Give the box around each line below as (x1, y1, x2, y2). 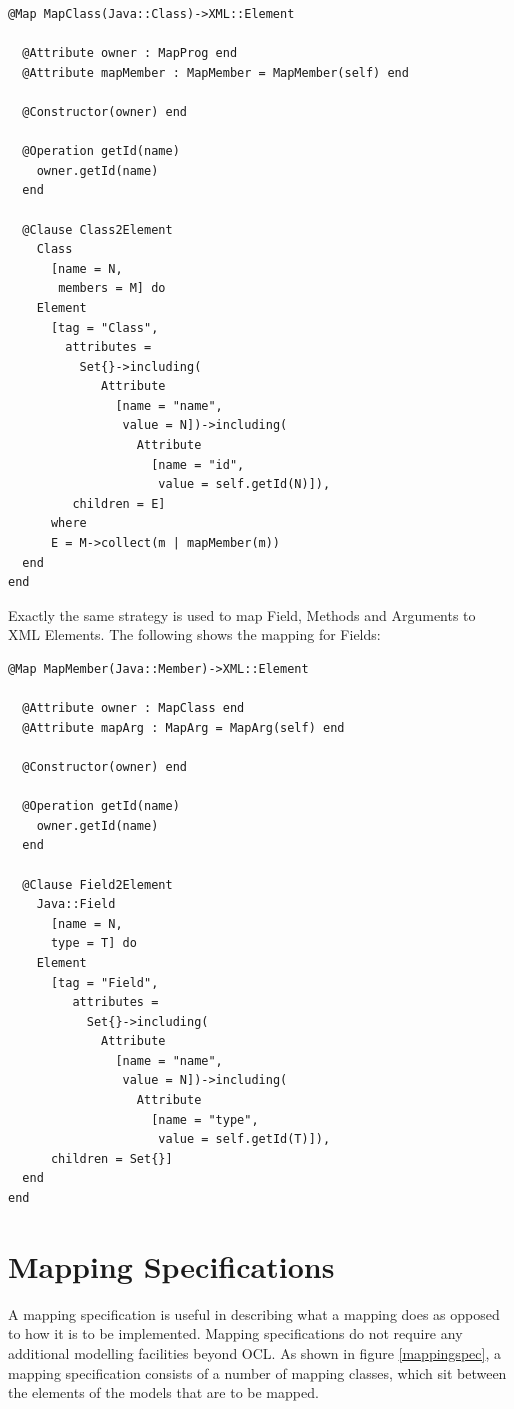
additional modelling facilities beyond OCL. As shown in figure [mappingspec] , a (8, 1342, 501, 1363)
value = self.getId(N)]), (158, 477, 331, 492)
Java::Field (36, 897, 116, 912)
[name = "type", (151, 1112, 259, 1127)
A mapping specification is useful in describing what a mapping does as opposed (8, 1303, 500, 1324)
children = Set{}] (50, 1151, 173, 1166)
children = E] (72, 496, 166, 511)
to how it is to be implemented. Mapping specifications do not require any (8, 1323, 463, 1344)
